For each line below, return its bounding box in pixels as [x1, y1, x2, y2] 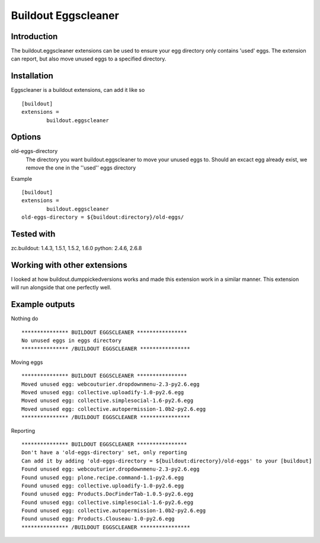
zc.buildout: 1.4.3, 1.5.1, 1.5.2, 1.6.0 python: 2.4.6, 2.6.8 [11, 245, 142, 252]
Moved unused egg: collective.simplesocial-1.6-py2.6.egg [21, 397, 194, 404]
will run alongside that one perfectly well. [11, 284, 112, 291]
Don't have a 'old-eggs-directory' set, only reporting [21, 449, 187, 456]
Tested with [11, 229, 56, 239]
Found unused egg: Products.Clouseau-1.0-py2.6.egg [21, 516, 175, 522]
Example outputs [11, 299, 75, 309]
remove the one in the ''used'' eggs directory [25, 164, 136, 171]
